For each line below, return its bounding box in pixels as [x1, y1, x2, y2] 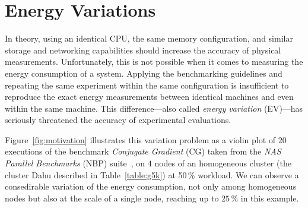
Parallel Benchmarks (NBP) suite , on [5, 157, 145, 169]
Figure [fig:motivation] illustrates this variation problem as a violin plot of [5, 133, 276, 146]
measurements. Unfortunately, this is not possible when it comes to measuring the [5, 55, 303, 68]
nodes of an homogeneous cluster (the [154, 157, 291, 169]
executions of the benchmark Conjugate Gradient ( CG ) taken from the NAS [5, 145, 281, 157]
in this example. [240, 191, 299, 204]
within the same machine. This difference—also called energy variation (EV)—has [5, 102, 303, 114]
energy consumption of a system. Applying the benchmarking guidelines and [5, 67, 282, 79]
